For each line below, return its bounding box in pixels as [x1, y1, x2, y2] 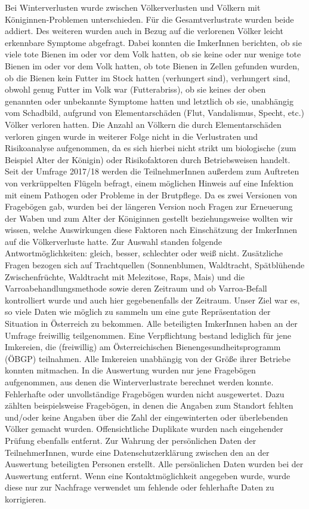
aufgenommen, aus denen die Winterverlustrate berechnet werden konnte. [5, 376, 274, 388]
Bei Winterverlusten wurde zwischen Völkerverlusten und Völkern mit [5, 1, 261, 13]
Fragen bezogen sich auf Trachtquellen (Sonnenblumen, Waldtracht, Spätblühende [5, 259, 305, 271]
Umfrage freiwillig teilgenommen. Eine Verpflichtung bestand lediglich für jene [5, 329, 291, 341]
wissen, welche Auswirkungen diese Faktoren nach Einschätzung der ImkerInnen [5, 223, 298, 236]
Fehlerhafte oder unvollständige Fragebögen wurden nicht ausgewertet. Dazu [5, 387, 285, 400]
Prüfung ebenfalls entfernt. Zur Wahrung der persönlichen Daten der [5, 434, 257, 446]
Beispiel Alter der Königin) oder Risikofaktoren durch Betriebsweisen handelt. [5, 153, 291, 165]
